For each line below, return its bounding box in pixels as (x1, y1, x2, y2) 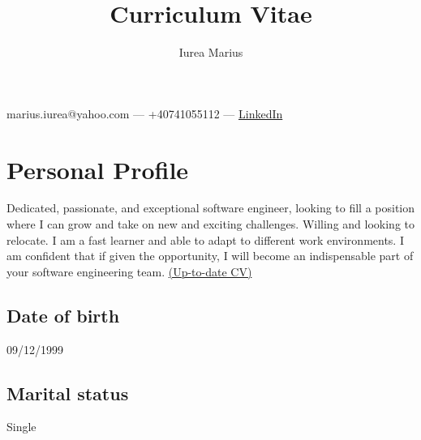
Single (6, 418, 37, 435)
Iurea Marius (178, 44, 243, 61)
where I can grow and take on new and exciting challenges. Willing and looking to (6, 216, 415, 233)
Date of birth (6, 302, 120, 327)
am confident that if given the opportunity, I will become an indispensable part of (6, 247, 414, 264)
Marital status (6, 380, 129, 405)
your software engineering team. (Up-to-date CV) (6, 263, 252, 280)
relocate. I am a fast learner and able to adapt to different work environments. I (6, 231, 404, 248)
